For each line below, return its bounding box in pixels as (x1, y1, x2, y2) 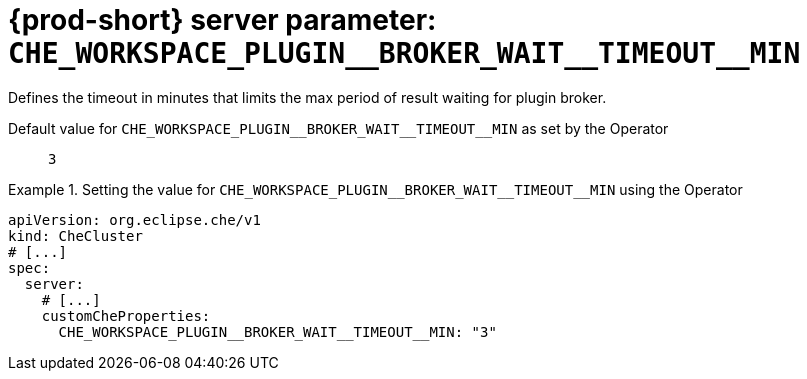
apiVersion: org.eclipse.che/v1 (8, 211, 261, 228)
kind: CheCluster (8, 227, 143, 244)
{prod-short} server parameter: (8, 3, 437, 37)
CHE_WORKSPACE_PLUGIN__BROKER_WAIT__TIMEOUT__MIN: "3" (58, 323, 497, 340)
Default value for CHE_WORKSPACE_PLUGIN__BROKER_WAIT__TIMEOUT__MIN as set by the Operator (8, 119, 669, 137)
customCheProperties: (41, 307, 211, 324)
